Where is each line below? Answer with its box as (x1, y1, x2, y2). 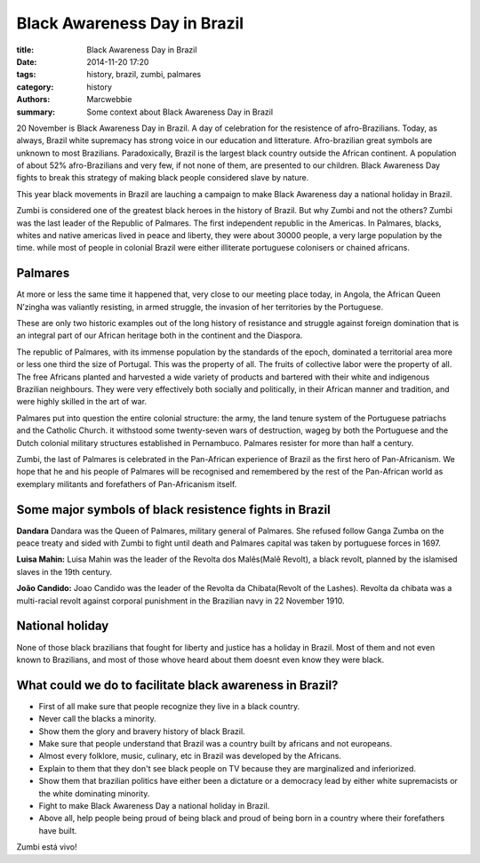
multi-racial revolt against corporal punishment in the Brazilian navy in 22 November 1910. (16, 595, 346, 606)
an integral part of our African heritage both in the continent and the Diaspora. (16, 330, 303, 341)
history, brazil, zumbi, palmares (86, 69, 202, 80)
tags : (16, 69, 36, 80)
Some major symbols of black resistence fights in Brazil (16, 502, 331, 517)
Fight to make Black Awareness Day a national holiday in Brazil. (38, 800, 270, 811)
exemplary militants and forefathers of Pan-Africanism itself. (16, 478, 237, 489)
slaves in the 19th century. (16, 566, 113, 577)
